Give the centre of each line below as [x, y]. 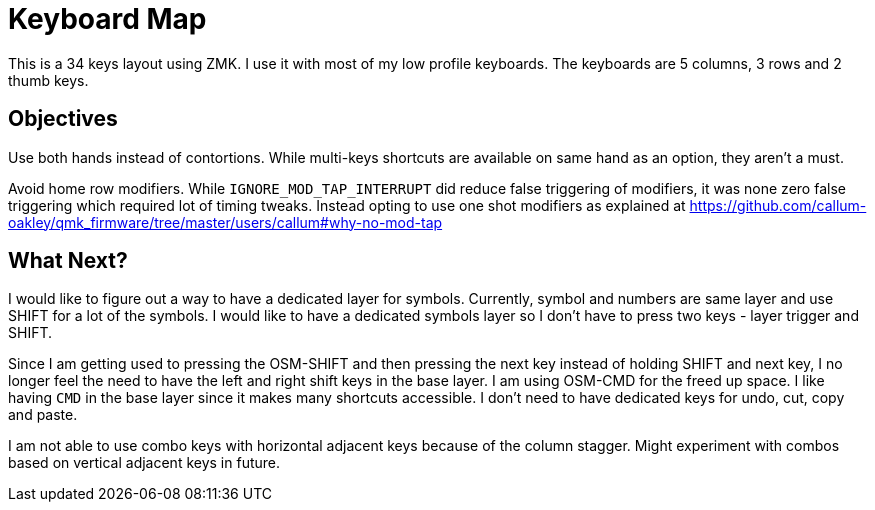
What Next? [68, 261]
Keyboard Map [107, 19]
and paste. [43, 415]
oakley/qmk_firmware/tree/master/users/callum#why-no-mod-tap [225, 222]
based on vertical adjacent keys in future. [144, 463]
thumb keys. [48, 80]
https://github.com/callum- [778, 205]
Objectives [63, 119]
